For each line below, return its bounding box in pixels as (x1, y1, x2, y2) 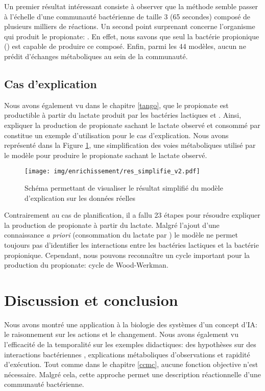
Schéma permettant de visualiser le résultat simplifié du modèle (25, 182, 223, 193)
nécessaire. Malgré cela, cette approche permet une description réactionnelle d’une (4, 369, 261, 379)
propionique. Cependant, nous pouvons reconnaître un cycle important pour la (4, 249, 250, 260)
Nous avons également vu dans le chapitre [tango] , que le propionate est (4, 99, 229, 110)
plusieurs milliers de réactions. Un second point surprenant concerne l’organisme (4, 21, 255, 32)
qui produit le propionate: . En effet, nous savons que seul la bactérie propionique (4, 31, 259, 41)
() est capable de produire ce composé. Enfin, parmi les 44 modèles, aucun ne (4, 41, 246, 51)
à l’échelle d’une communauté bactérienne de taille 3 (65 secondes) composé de (4, 11, 251, 21)
